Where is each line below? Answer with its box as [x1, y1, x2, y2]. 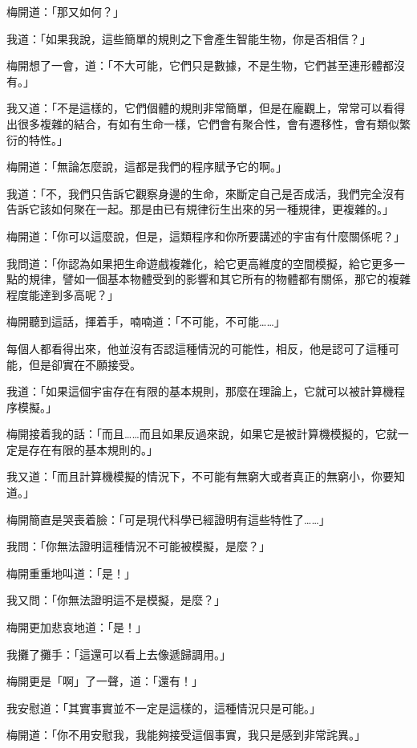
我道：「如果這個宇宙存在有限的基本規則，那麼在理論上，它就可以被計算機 [6, 383, 394, 400]
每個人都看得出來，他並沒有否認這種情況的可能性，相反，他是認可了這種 [6, 339, 388, 356]
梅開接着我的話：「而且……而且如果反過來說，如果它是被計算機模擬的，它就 [6, 425, 398, 442]
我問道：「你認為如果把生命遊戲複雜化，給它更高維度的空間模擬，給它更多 [6, 254, 394, 271]
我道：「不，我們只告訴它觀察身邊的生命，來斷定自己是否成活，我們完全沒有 [6, 185, 405, 201]
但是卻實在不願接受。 [28, 356, 141, 372]
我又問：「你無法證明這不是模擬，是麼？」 [6, 591, 225, 608]
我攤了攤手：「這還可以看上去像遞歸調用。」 [6, 645, 231, 662]
